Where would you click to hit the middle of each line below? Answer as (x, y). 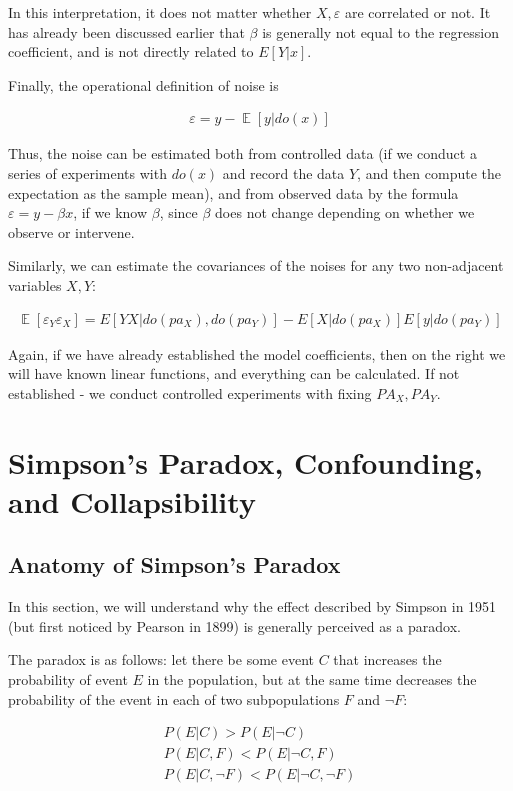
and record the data (283, 173)
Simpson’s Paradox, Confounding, (245, 461)
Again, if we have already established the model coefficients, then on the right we (257, 353)
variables (35, 284)
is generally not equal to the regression (380, 31)
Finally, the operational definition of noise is (143, 84)
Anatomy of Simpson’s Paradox (174, 564)
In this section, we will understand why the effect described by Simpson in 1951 (252, 606)
